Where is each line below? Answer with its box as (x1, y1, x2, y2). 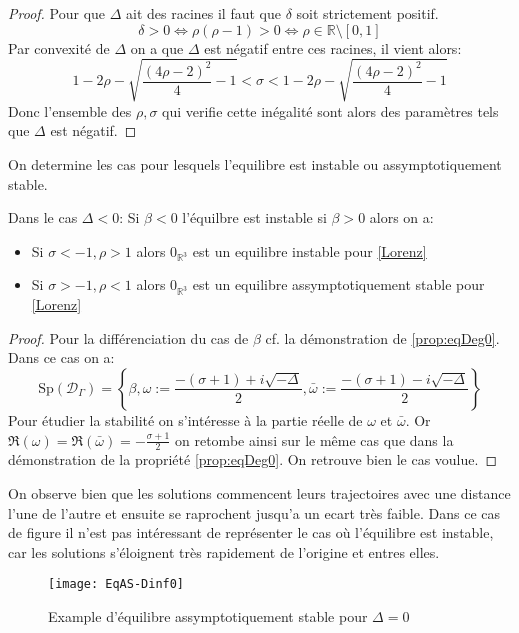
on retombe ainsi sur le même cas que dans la (175, 429, 454, 450)
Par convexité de (8, 37, 110, 58)
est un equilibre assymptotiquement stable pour (192, 274, 485, 295)
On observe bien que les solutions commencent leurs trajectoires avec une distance (8, 483, 511, 503)
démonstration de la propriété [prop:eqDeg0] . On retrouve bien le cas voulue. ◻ (8, 449, 498, 470)
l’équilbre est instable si (182, 207, 327, 228)
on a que (130, 37, 184, 58)
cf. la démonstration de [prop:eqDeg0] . (265, 327, 500, 348)
